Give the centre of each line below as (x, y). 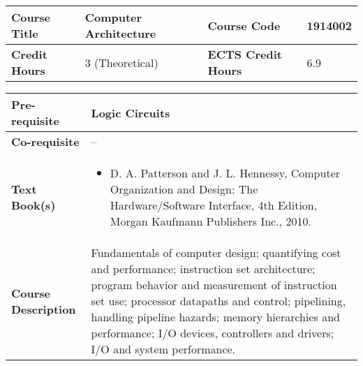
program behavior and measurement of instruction (214, 285)
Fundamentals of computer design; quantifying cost (216, 252)
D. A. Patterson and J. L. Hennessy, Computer (225, 173)
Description (44, 309)
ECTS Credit (245, 54)
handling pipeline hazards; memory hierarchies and (215, 317)
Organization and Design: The (184, 189)
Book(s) (34, 205)
